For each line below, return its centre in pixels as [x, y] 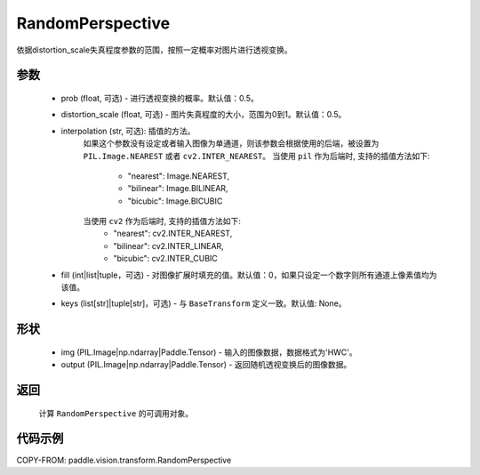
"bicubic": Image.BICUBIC [175, 201]
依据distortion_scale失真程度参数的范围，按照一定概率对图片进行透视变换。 [154, 50]
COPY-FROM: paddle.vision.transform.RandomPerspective [124, 460]
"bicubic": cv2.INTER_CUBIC [165, 259]
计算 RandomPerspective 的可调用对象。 [116, 413]
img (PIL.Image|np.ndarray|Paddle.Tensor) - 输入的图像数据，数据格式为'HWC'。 [209, 352]
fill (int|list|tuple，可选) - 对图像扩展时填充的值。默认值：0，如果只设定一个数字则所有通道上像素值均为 [249, 275]
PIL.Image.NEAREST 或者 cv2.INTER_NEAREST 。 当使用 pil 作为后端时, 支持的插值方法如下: [256, 156]
